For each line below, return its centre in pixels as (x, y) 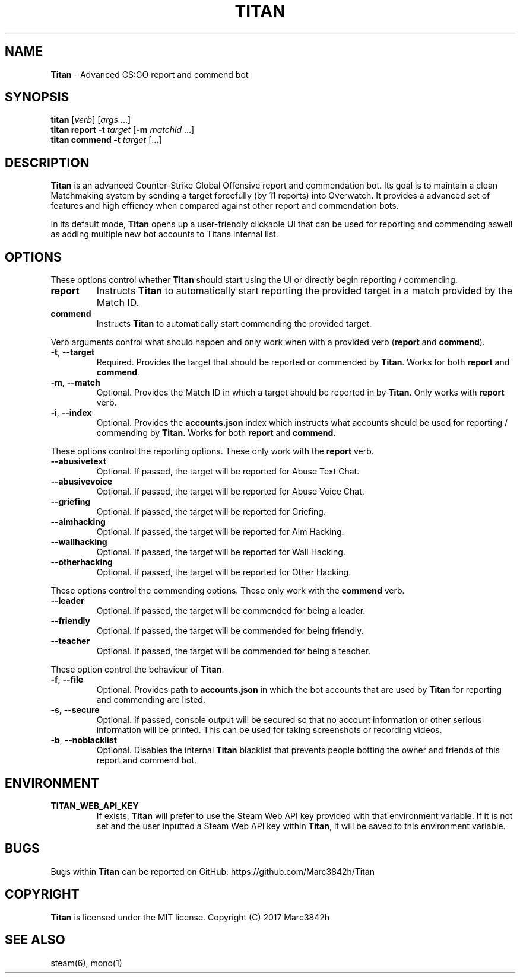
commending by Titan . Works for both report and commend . (216, 433)
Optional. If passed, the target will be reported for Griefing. (211, 512)
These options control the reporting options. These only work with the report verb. (212, 451)
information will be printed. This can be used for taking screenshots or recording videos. (269, 730)
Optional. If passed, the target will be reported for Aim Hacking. (220, 532)
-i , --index (71, 413)
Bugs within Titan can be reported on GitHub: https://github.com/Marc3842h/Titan (213, 871)
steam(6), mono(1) (86, 963)
